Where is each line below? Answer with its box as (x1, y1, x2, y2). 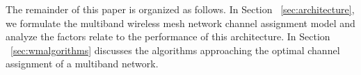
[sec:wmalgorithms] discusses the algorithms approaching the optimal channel (10, 42, 340, 57)
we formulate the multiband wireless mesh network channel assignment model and (6, 15, 355, 30)
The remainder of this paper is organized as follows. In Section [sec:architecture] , (6, 2, 355, 16)
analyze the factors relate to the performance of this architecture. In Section (6, 29, 330, 44)
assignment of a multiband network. (6, 56, 159, 71)
